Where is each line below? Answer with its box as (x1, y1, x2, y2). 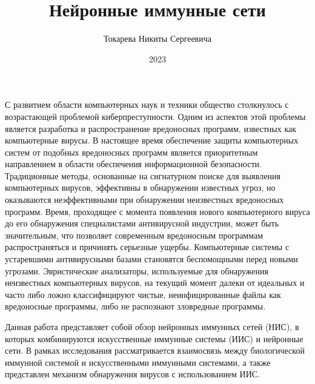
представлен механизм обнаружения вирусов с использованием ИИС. (5, 368, 260, 380)
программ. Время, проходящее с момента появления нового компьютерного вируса (5, 205, 310, 217)
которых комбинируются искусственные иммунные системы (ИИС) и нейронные (5, 332, 303, 345)
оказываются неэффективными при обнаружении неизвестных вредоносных (5, 193, 284, 206)
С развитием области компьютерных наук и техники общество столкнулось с (5, 98, 289, 111)
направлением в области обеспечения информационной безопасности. (5, 157, 262, 170)
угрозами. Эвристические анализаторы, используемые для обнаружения (5, 264, 268, 277)
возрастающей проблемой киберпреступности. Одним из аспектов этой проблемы (5, 110, 306, 122)
